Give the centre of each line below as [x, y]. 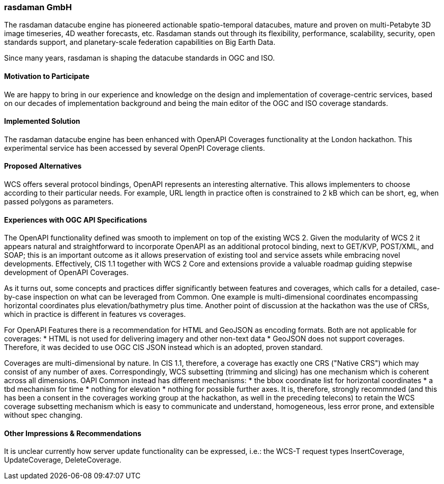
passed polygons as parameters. [59, 202]
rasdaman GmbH [38, 7]
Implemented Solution [42, 121]
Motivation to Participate [47, 76]
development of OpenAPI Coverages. [66, 273]
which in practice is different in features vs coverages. [95, 314]
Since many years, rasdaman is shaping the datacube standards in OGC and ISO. [140, 58]
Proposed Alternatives [43, 166]
